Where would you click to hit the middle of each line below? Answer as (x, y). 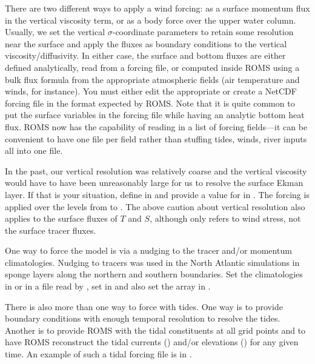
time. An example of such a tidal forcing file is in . (98, 354)
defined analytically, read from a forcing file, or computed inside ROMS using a (152, 67)
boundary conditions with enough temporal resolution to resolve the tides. (143, 318)
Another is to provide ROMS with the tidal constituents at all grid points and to (155, 330)
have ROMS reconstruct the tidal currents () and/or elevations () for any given (152, 342)
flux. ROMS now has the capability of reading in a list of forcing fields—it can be (156, 126)
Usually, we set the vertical (55, 32)
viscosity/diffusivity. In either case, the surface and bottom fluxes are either (145, 55)
